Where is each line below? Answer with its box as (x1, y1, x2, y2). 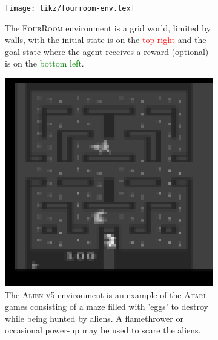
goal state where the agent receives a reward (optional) (5, 45, 209, 57)
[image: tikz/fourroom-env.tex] (5, 4, 135, 13)
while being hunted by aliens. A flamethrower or (5, 312, 183, 324)
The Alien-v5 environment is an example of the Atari (5, 288, 206, 301)
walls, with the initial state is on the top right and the (5, 33, 206, 46)
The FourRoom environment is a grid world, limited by (5, 21, 211, 34)
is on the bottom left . (5, 57, 84, 70)
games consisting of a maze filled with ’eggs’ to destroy (5, 300, 208, 313)
